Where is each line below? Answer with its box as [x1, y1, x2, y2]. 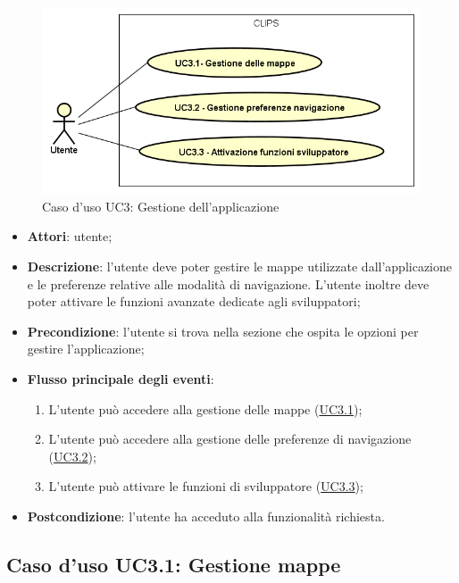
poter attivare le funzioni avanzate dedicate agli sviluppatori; [27, 292, 361, 311]
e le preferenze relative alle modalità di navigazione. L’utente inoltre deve [27, 274, 430, 293]
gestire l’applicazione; [27, 339, 145, 358]
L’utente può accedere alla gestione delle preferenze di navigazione [48, 429, 412, 448]
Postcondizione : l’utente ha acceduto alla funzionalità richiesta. [27, 506, 385, 525]
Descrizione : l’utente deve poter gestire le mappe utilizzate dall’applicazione [27, 257, 453, 275]
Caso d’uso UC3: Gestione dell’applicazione [42, 196, 280, 215]
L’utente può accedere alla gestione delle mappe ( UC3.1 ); [48, 399, 363, 418]
